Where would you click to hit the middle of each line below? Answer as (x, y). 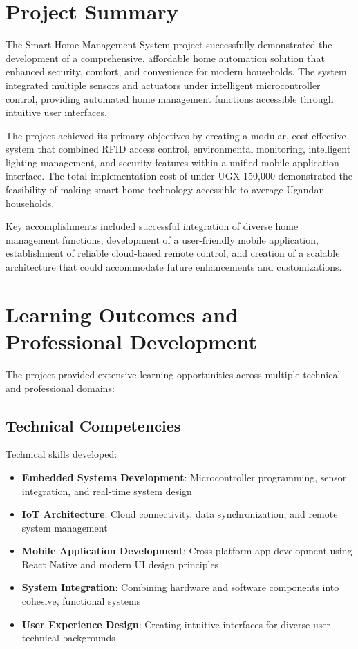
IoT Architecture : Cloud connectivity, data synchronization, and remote (180, 514)
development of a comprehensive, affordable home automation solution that (165, 58)
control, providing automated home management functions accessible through (170, 98)
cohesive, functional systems (81, 601)
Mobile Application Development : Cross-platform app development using (187, 551)
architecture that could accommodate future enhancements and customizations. (174, 267)
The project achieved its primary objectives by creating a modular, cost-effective (176, 135)
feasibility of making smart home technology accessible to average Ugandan (165, 190)
